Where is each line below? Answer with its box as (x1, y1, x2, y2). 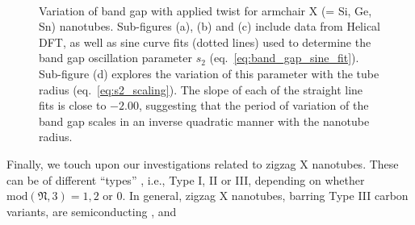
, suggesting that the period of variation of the (138, 97, 369, 114)
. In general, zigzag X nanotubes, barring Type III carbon (122, 187, 409, 204)
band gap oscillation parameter (39, 49, 192, 66)
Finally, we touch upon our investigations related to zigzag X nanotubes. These (6, 155, 399, 172)
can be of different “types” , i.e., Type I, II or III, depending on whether (6, 171, 365, 188)
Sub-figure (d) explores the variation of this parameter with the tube (39, 65, 379, 81)
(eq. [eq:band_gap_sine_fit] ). (209, 49, 359, 66)
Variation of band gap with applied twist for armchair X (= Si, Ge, (39, 2, 372, 19)
